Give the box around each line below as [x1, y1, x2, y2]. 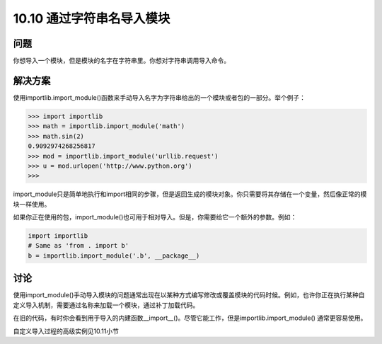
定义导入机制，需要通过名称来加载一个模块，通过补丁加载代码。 [13, 301, 199, 309]
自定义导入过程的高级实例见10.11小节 [13, 326, 120, 336]
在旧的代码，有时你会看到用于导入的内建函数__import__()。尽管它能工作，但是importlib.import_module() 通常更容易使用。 [13, 314, 367, 322]
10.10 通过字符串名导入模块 [13, 11, 170, 26]
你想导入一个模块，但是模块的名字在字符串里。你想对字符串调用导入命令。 [13, 57, 230, 65]
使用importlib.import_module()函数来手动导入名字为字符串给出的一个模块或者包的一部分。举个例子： [13, 93, 306, 102]
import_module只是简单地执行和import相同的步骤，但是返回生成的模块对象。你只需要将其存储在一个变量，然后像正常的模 [13, 190, 367, 198]
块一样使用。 [13, 200, 51, 208]
